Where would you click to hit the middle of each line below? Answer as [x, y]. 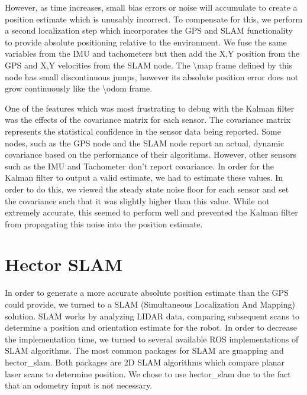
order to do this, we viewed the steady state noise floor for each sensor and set [147, 189]
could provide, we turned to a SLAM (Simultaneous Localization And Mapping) [150, 304]
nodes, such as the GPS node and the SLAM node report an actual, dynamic [145, 143]
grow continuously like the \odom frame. [79, 88]
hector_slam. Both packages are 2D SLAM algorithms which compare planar [145, 362]
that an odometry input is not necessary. [79, 385]
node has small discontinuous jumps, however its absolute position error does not [152, 76]
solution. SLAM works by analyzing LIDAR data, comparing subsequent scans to [152, 316]
